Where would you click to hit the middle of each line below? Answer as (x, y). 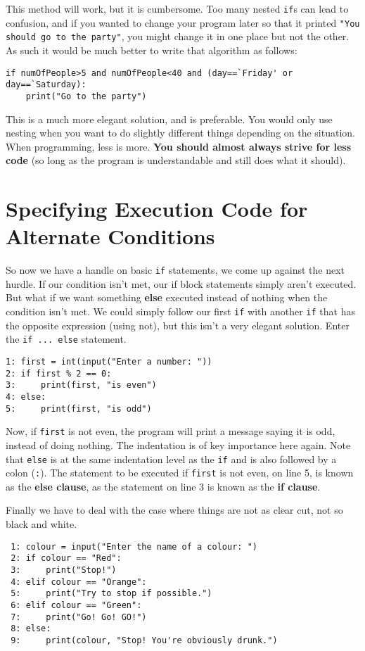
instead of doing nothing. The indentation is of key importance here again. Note (178, 444)
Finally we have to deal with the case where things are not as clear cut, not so (174, 510)
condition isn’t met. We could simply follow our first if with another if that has (180, 311)
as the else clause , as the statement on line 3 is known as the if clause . (163, 486)
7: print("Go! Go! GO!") (79, 617)
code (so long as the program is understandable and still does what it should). (176, 160)
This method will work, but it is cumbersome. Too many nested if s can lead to (177, 8)
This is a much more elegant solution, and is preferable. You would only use (169, 119)
